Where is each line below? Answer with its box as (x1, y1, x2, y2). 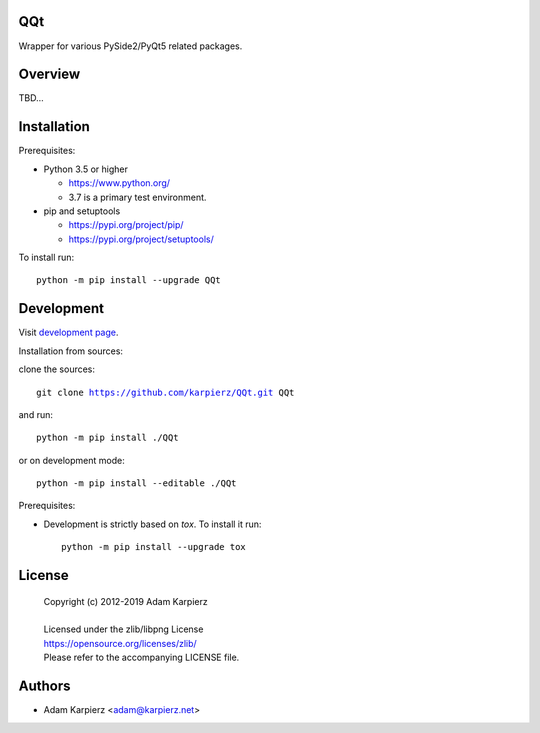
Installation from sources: (18, 345, 124, 357)
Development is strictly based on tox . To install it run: (43, 518, 262, 530)
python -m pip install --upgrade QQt (36, 275, 222, 286)
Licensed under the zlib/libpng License (43, 623, 204, 635)
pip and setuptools (43, 205, 121, 217)
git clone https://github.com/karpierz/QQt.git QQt (36, 386, 295, 398)
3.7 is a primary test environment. (68, 191, 207, 203)
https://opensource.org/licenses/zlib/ (43, 637, 197, 649)
